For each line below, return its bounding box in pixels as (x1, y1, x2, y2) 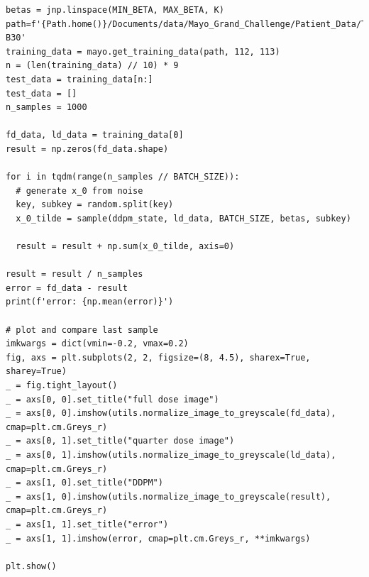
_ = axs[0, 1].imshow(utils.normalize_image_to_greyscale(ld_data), (6, 450, 336, 460)
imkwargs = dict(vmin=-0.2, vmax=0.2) (6, 339, 189, 349)
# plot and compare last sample (6, 324, 158, 335)
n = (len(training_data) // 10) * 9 (6, 60, 179, 71)
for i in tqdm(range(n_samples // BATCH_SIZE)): (6, 172, 240, 182)
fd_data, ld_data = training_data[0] (6, 130, 184, 141)
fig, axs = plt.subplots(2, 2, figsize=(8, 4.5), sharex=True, (6, 352, 311, 363)
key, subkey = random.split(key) (16, 199, 174, 210)
